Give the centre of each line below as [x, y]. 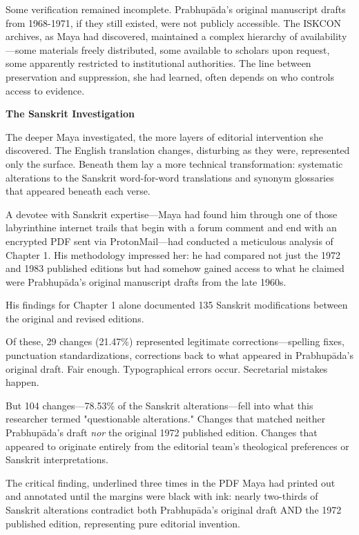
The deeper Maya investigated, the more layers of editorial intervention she [165, 136]
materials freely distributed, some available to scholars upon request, [185, 49]
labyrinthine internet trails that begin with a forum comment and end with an [171, 227]
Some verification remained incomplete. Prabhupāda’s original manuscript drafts [176, 9]
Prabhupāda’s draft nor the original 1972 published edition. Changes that [162, 432]
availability [324, 36]
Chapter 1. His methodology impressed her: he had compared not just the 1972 [173, 254]
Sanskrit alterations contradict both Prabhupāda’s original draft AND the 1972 [174, 509]
